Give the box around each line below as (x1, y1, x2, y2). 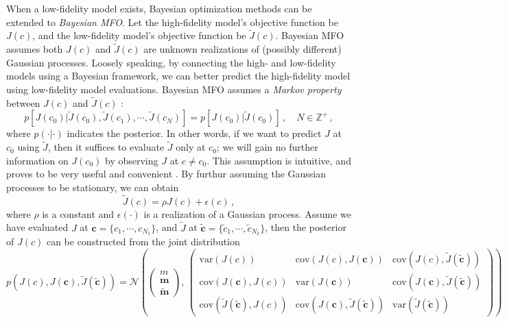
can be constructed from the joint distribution (46, 234, 240, 249)
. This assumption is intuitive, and (207, 153, 351, 167)
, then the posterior (265, 220, 346, 234)
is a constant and (42, 206, 115, 221)
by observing (105, 153, 158, 167)
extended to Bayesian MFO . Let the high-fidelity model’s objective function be (6, 14, 338, 29)
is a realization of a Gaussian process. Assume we (143, 206, 351, 221)
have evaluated (6, 220, 69, 234)
